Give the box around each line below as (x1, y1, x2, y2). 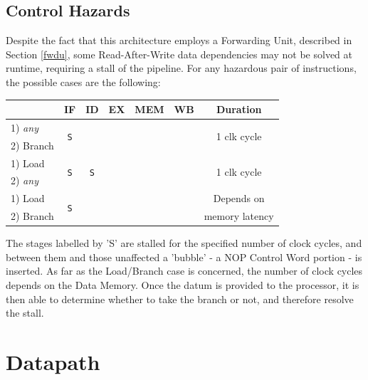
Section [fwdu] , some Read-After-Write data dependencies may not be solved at (6, 46, 352, 61)
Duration (216, 102, 262, 117)
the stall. (6, 305, 44, 320)
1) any (11, 120, 38, 134)
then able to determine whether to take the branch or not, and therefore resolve (6, 291, 354, 306)
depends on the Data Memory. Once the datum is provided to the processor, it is (6, 278, 359, 292)
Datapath (6, 347, 100, 376)
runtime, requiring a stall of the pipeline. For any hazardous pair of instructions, (6, 60, 357, 75)
